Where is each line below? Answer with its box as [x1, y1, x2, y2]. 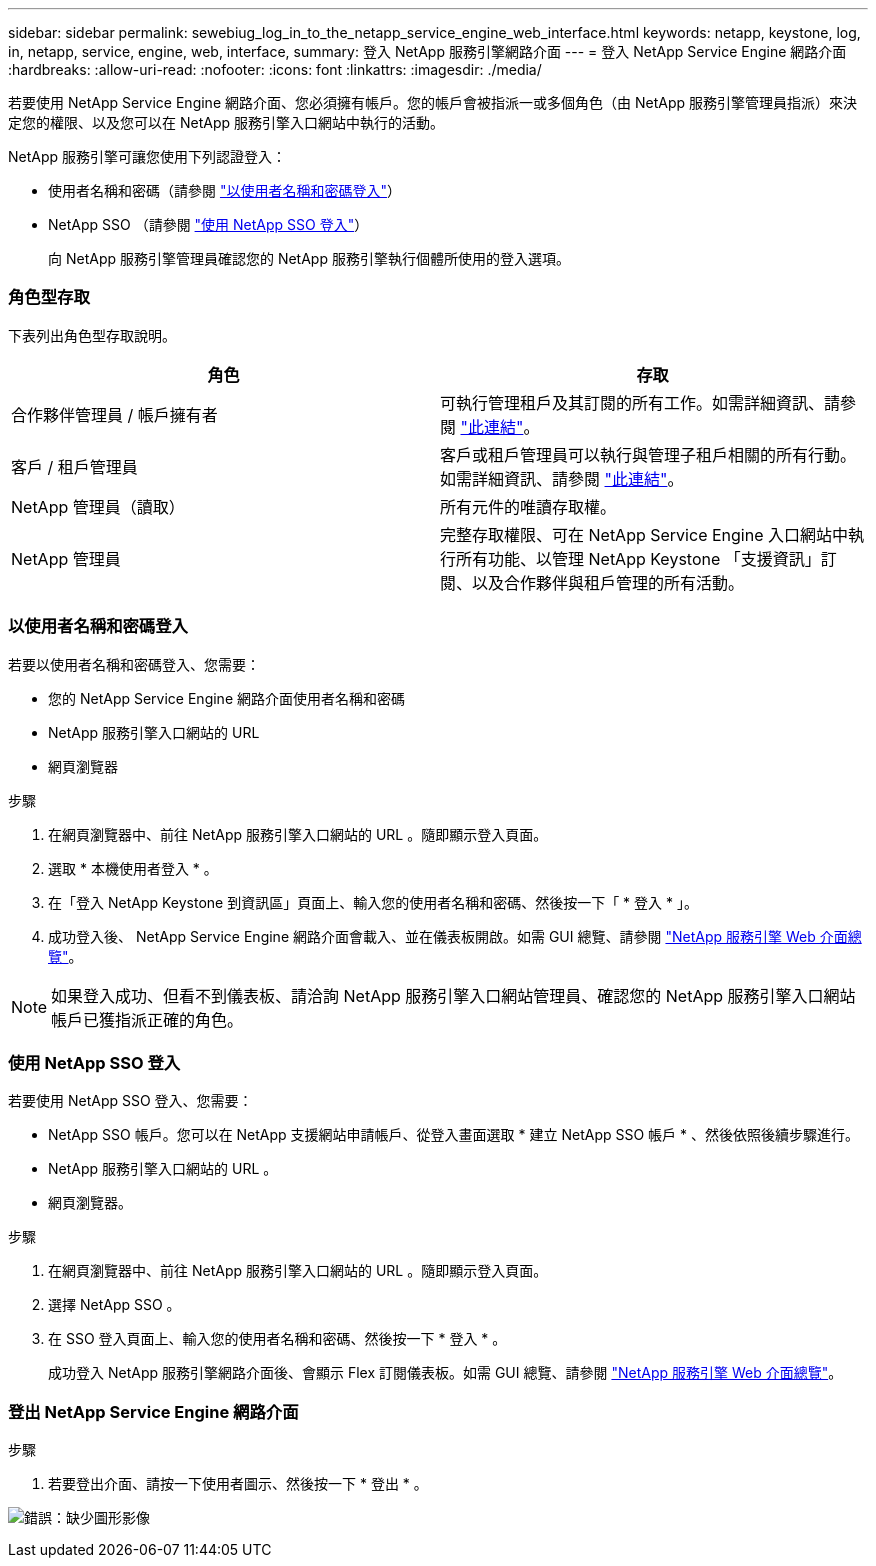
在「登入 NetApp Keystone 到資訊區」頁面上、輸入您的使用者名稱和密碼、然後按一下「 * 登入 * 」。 [48, 893, 698, 911]
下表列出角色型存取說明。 [8, 326, 176, 344]
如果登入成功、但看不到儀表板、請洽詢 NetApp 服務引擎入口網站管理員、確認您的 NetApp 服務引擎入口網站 [51, 985, 856, 1006]
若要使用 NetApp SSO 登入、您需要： [8, 1092, 253, 1110]
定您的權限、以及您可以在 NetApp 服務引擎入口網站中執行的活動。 [8, 114, 444, 131]
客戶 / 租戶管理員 [11, 456, 138, 477]
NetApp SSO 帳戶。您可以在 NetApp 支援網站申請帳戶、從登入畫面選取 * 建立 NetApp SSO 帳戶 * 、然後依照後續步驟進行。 [48, 1126, 859, 1144]
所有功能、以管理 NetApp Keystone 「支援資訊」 [456, 548, 821, 569]
